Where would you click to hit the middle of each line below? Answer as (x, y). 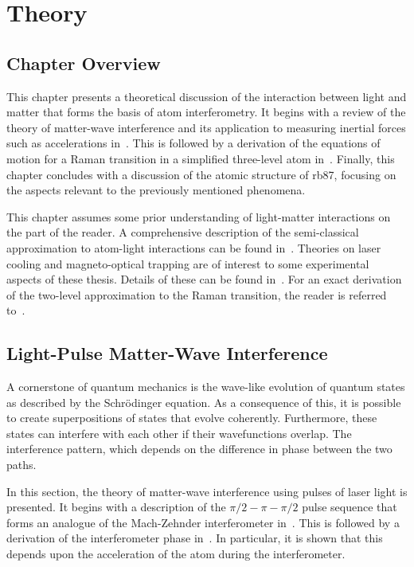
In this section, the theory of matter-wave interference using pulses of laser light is (207, 491)
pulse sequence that (350, 507)
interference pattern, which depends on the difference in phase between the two (199, 449)
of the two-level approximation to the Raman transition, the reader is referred (197, 294)
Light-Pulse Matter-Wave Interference (167, 353)
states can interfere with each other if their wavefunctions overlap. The (179, 433)
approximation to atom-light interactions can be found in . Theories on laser (194, 247)
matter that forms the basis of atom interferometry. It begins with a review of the (206, 112)
